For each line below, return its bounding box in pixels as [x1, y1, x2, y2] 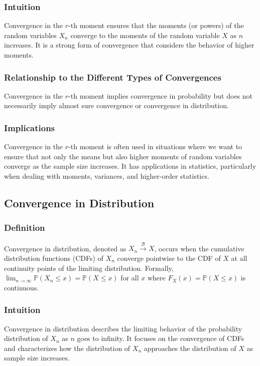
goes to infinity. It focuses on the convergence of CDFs [77, 333, 244, 343]
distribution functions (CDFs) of [4, 252, 103, 263]
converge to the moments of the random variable [70, 30, 220, 40]
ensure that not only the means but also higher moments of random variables [4, 151, 242, 161]
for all [120, 272, 139, 283]
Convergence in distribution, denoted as [4, 243, 126, 253]
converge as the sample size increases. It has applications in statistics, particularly [4, 161, 256, 171]
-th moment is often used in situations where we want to [68, 141, 242, 152]
